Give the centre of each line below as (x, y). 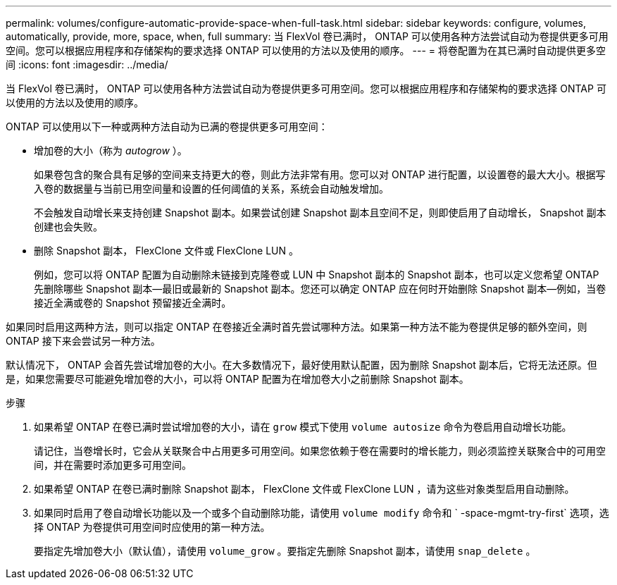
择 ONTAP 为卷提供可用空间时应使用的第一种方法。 (152, 527)
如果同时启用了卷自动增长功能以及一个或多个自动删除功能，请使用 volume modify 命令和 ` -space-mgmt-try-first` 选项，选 (322, 513)
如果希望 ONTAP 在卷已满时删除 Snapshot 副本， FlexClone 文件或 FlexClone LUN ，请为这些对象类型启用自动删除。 (304, 489)
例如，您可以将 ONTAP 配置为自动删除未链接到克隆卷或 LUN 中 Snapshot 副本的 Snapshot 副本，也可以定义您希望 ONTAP (317, 275)
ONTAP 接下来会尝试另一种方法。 (83, 341)
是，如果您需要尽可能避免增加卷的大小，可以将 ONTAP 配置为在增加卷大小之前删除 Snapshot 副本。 (237, 379)
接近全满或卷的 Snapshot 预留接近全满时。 (133, 303)
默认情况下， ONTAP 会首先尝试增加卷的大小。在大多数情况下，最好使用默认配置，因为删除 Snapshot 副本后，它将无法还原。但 (301, 365)
